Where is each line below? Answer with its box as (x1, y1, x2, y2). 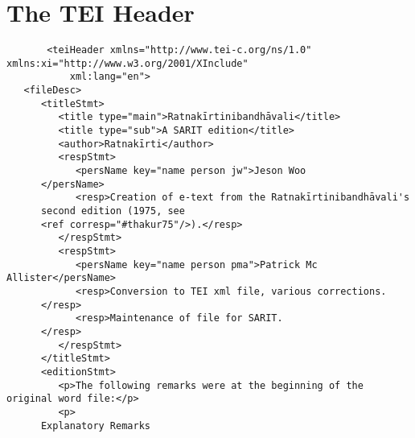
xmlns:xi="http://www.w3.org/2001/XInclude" (6, 57, 249, 69)
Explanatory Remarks (40, 419, 150, 432)
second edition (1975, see (40, 205, 185, 217)
